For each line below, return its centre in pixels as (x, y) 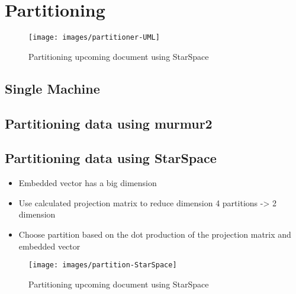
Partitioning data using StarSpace (111, 158)
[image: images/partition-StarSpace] (103, 265)
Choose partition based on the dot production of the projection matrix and (155, 234)
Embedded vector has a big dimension (88, 183)
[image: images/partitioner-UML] (94, 38)
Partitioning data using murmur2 (109, 123)
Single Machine (52, 88)
